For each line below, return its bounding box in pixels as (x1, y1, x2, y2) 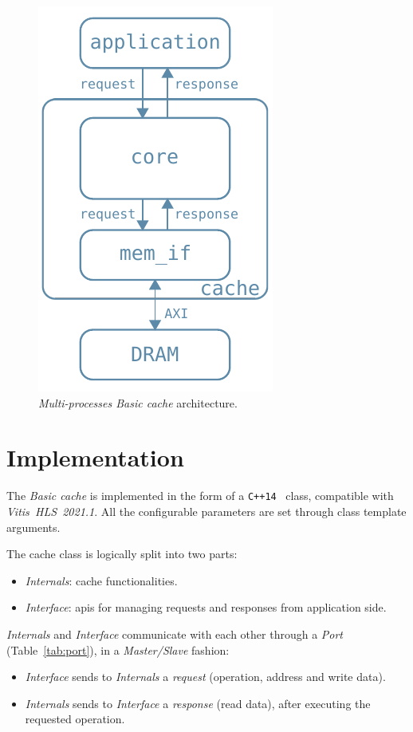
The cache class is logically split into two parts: (6, 545, 238, 562)
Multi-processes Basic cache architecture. (38, 394, 238, 411)
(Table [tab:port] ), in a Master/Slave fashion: (6, 641, 230, 658)
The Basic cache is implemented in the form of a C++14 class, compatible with (6, 487, 394, 504)
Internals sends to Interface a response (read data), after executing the (25, 695, 371, 711)
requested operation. (25, 710, 125, 727)
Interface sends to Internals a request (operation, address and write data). (25, 668, 386, 685)
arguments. (6, 518, 61, 535)
